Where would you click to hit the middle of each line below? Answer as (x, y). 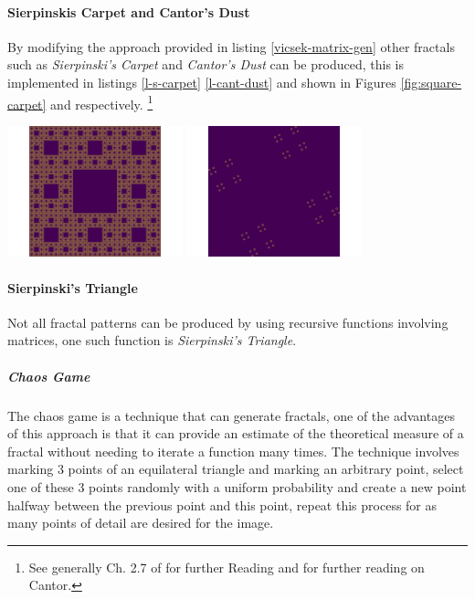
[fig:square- (431, 82)
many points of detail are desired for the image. (141, 523)
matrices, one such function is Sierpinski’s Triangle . (152, 340)
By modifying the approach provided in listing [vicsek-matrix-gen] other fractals (231, 46)
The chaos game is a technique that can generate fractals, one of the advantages (231, 415)
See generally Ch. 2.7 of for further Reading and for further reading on (227, 567)
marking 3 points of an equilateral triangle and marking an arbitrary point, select (236, 469)
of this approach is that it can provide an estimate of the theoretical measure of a (236, 433)
